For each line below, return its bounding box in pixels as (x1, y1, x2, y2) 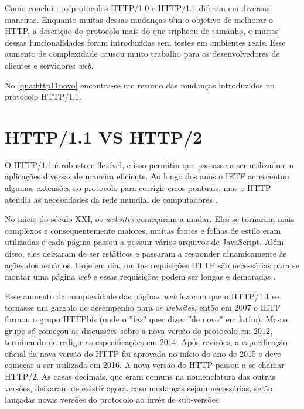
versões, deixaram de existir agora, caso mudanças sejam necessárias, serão (5, 381, 273, 394)
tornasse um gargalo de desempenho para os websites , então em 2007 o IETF (5, 301, 281, 313)
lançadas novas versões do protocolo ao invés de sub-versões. (5, 393, 221, 405)
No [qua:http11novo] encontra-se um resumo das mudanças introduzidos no (5, 79, 275, 91)
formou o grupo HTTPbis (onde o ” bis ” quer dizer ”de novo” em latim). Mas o (5, 313, 288, 325)
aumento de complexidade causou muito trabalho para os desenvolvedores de (5, 47, 280, 60)
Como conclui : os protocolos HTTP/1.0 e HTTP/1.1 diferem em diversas (5, 2, 270, 13)
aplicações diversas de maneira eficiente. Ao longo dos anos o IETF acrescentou (5, 170, 289, 182)
